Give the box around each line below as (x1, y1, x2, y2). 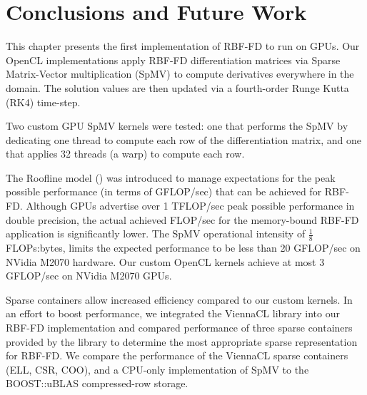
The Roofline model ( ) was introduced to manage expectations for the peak (6, 170, 336, 185)
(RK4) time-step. (6, 94, 81, 109)
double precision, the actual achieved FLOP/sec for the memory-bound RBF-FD (6, 212, 359, 227)
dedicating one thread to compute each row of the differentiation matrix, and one (6, 132, 361, 147)
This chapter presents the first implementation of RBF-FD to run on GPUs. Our (6, 39, 360, 53)
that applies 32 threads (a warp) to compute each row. (6, 146, 245, 161)
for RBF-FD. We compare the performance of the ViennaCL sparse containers (6, 348, 348, 363)
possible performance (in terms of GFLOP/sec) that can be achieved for (6, 184, 322, 199)
